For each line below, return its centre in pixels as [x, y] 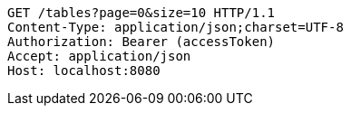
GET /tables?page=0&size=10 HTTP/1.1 [141, 13]
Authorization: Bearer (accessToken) [141, 42]
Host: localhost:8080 [84, 71]
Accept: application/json [99, 56]
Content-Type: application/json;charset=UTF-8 [175, 27]
